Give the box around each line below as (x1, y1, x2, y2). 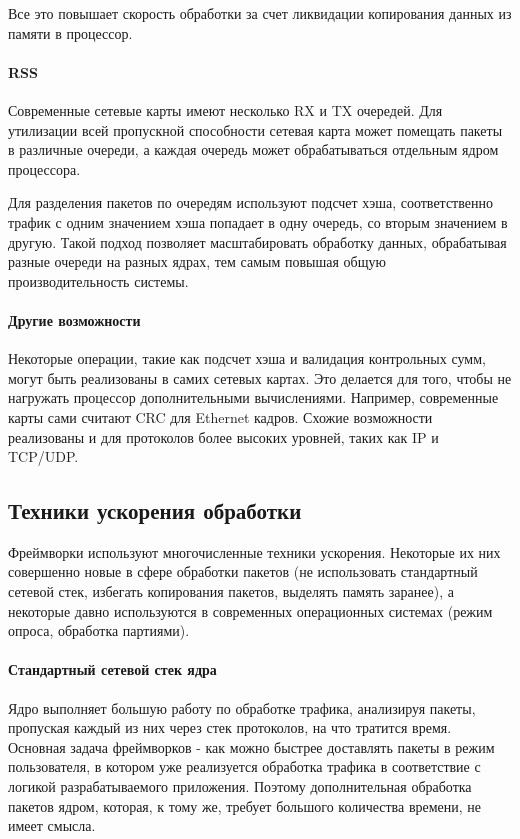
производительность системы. (8, 270, 189, 291)
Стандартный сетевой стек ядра (8, 659, 217, 680)
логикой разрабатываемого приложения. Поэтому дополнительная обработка (8, 776, 472, 797)
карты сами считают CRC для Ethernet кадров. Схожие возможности (8, 406, 433, 427)
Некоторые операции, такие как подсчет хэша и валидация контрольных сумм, (8, 348, 486, 369)
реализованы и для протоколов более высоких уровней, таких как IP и (8, 426, 439, 447)
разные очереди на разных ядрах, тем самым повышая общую (8, 251, 386, 272)
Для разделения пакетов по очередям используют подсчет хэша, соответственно (8, 192, 493, 213)
